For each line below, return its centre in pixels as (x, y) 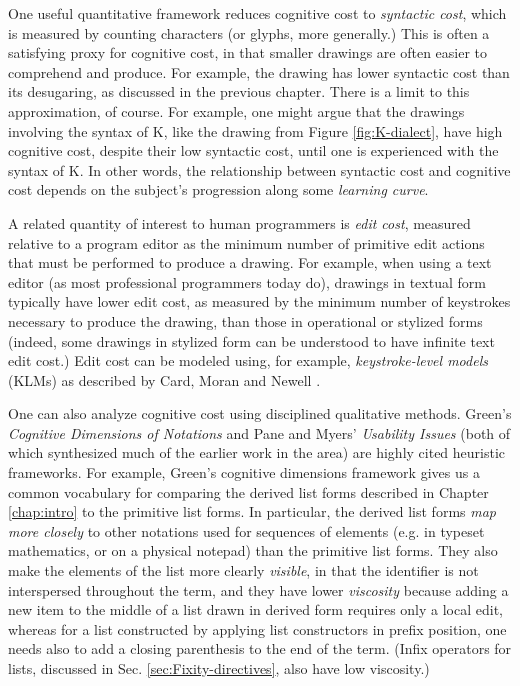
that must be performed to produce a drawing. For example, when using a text (250, 262)
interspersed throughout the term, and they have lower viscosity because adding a (258, 589)
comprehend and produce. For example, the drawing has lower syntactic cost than (259, 71)
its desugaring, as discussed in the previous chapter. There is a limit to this (239, 91)
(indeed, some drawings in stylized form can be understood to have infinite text (251, 340)
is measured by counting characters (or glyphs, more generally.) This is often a (249, 32)
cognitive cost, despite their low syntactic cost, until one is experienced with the (253, 150)
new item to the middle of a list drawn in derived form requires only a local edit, (256, 609)
